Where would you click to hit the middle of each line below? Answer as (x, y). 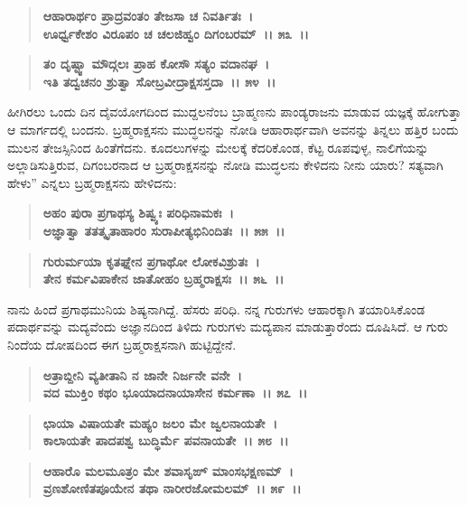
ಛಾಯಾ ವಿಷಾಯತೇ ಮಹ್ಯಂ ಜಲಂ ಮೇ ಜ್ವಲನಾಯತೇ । (160, 422)
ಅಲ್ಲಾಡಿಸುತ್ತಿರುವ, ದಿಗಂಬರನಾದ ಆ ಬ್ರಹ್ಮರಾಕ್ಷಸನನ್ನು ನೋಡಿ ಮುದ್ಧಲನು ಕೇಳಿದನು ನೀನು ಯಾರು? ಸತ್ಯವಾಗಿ (225, 165)
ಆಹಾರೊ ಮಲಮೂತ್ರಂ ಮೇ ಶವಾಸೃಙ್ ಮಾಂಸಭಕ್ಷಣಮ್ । (168, 470)
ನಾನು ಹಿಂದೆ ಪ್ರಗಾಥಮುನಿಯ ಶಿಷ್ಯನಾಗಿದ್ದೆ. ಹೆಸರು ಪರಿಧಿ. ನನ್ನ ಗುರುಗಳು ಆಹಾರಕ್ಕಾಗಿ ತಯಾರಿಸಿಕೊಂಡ (216, 309)
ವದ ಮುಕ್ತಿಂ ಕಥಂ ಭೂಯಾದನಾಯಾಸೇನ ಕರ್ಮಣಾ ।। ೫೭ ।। (175, 393)
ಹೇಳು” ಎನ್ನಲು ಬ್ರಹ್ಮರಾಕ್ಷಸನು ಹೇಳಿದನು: (92, 182)
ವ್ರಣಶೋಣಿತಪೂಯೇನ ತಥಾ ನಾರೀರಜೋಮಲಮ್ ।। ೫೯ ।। (172, 488)
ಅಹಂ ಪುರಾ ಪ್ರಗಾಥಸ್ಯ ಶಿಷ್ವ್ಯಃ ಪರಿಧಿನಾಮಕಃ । (138, 213)
